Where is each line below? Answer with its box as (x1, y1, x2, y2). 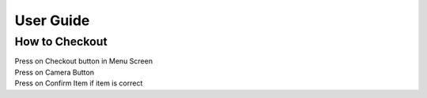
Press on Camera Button (14, 67, 95, 77)
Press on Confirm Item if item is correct (14, 78, 143, 88)
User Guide (14, 12, 90, 29)
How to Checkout (14, 34, 108, 49)
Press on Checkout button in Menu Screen (14, 56, 153, 66)
